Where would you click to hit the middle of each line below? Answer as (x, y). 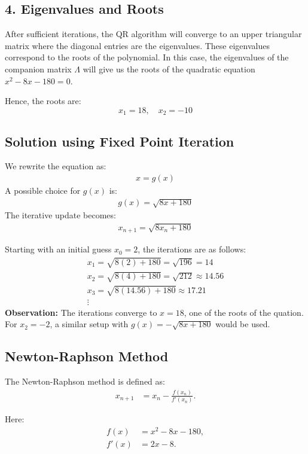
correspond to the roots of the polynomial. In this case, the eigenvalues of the (147, 57)
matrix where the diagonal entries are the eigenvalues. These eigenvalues (137, 45)
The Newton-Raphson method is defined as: (85, 381)
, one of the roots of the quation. (244, 312)
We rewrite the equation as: (56, 166)
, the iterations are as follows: (192, 249)
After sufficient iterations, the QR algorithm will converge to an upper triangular (153, 34)
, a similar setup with (89, 324)
